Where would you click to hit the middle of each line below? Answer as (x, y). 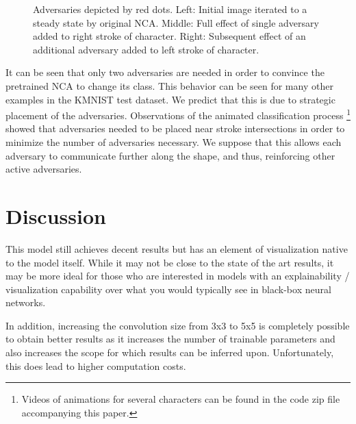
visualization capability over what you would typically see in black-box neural (168, 289)
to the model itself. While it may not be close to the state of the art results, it (170, 262)
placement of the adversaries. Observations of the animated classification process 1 (178, 114)
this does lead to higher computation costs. (96, 365)
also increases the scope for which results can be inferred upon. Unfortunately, (170, 352)
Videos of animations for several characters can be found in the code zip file (181, 399)
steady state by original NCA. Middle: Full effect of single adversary (176, 22)
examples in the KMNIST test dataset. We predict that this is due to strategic (170, 99)
